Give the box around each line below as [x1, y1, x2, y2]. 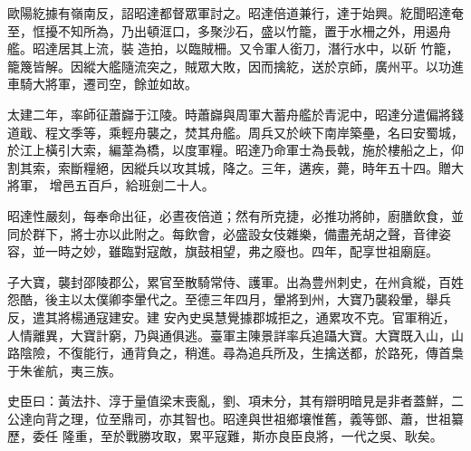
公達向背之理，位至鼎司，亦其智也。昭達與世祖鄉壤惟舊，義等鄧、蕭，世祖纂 [7, 408, 464, 427]
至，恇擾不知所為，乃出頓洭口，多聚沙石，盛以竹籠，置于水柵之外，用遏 [7, 21, 438, 40]
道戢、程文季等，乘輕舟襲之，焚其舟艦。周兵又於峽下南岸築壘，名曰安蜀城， [7, 122, 464, 141]
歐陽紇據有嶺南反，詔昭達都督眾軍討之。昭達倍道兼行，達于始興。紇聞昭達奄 [7, 4, 464, 22]
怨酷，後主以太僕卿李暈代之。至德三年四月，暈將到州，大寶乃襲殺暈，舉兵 [7, 290, 451, 309]
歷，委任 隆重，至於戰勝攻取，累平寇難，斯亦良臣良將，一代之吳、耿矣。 [7, 427, 443, 446]
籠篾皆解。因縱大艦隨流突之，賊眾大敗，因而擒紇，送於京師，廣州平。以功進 [7, 56, 464, 75]
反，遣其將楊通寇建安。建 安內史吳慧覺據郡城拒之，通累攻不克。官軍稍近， [7, 307, 456, 326]
